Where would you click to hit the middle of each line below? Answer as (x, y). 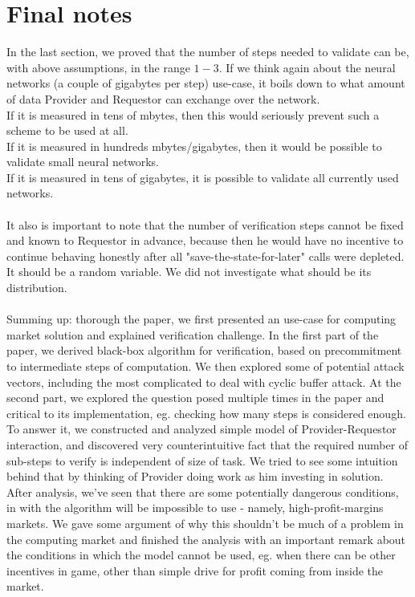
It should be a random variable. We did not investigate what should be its (189, 272)
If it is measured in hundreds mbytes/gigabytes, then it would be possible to (194, 146)
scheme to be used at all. (67, 130)
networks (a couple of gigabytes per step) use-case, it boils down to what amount (206, 83)
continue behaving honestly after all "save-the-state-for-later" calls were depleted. (205, 256)
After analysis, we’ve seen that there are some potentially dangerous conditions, (203, 491)
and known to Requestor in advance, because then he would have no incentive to (205, 240)
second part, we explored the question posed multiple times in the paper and (195, 398)
